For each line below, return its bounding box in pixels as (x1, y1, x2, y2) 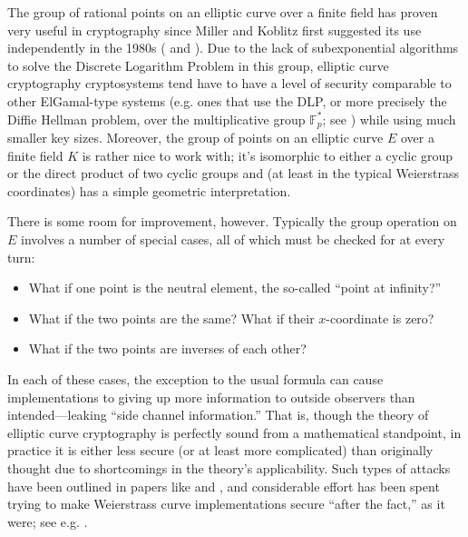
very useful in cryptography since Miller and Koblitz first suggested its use (7, 20, 422, 39)
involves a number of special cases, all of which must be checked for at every (21, 229, 445, 248)
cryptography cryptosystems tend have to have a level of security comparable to (7, 74, 452, 93)
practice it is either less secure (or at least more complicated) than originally (7, 441, 434, 460)
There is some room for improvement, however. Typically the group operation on (7, 212, 457, 231)
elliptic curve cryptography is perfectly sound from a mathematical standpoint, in (7, 423, 462, 442)
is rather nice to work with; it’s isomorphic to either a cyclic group (82, 145, 453, 164)
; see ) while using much (322, 109, 456, 128)
